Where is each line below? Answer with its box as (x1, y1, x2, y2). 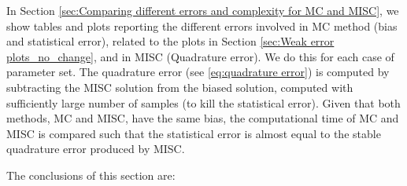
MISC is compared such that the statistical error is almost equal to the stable (6, 125, 381, 141)
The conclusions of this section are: (6, 166, 176, 183)
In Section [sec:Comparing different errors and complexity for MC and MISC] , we (6, 2, 399, 18)
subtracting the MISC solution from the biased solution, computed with (6, 78, 353, 95)
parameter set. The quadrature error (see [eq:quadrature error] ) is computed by (6, 64, 390, 80)
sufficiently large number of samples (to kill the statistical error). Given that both (6, 94, 401, 111)
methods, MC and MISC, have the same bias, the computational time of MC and (6, 110, 399, 126)
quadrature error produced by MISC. (6, 140, 185, 157)
